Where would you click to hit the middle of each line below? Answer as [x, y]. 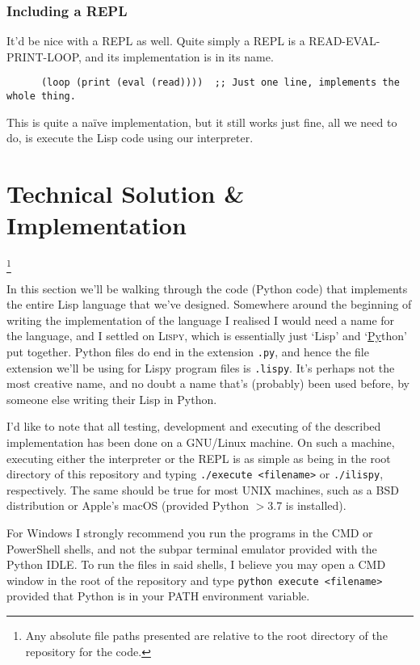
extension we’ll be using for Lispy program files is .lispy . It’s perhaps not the [201, 367]
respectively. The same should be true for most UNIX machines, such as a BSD [203, 489]
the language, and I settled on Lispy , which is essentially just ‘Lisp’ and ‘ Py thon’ [207, 336]
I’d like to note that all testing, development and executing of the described [194, 426]
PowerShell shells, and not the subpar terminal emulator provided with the [192, 548]
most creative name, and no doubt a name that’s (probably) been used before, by [208, 383]
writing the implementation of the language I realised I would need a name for [201, 320]
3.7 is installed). [307, 505]
